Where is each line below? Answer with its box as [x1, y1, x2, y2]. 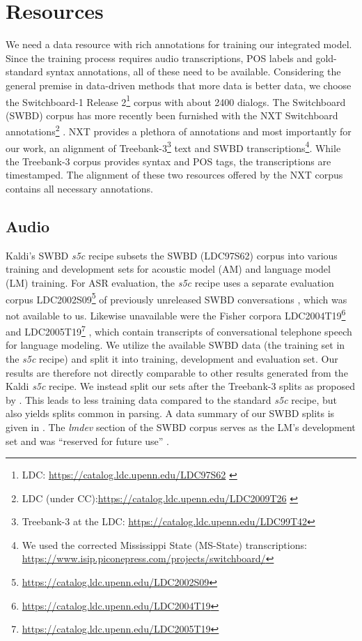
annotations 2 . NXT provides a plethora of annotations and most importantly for [6, 122, 352, 138]
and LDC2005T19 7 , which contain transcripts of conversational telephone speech [6, 322, 352, 338]
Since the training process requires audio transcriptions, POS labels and [6, 50, 313, 65]
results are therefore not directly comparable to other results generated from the [6, 365, 348, 379]
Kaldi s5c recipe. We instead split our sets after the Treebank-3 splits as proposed [6, 379, 355, 393]
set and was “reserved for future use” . [6, 433, 169, 448]
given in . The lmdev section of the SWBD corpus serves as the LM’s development [6, 419, 356, 434]
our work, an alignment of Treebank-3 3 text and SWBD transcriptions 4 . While [6, 138, 341, 155]
